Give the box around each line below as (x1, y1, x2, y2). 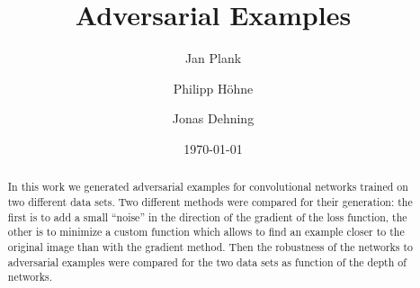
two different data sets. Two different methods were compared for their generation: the (7, 193, 413, 209)
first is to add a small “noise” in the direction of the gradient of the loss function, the (7, 209, 407, 224)
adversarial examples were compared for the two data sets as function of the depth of (7, 254, 407, 269)
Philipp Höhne (173, 78, 254, 97)
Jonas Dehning (172, 109, 255, 128)
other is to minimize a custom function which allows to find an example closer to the (7, 224, 405, 239)
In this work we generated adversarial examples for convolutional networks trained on (7, 179, 408, 194)
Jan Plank (184, 49, 242, 67)
